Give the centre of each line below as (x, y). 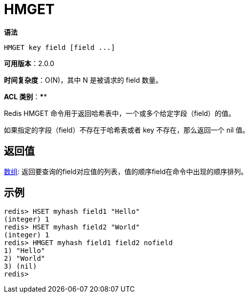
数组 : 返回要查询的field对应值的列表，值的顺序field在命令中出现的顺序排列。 (126, 171)
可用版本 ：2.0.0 (29, 63)
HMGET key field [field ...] (60, 47)
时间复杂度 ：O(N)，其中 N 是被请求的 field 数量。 (83, 80)
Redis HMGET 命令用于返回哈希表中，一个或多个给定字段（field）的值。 (120, 113)
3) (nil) (21, 266)
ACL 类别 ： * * (26, 96)
